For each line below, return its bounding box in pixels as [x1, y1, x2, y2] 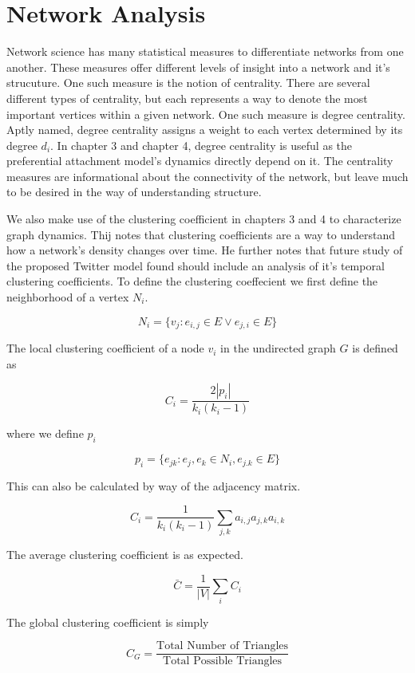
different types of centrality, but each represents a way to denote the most [6, 89, 368, 106]
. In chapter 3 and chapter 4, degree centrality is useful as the [50, 136, 353, 153]
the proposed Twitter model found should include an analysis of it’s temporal [6, 257, 385, 274]
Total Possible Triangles [163, 655, 283, 667]
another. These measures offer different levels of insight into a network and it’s [6, 58, 390, 75]
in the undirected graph [220, 340, 336, 356]
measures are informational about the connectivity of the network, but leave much [6, 167, 409, 184]
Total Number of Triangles [156, 640, 289, 652]
